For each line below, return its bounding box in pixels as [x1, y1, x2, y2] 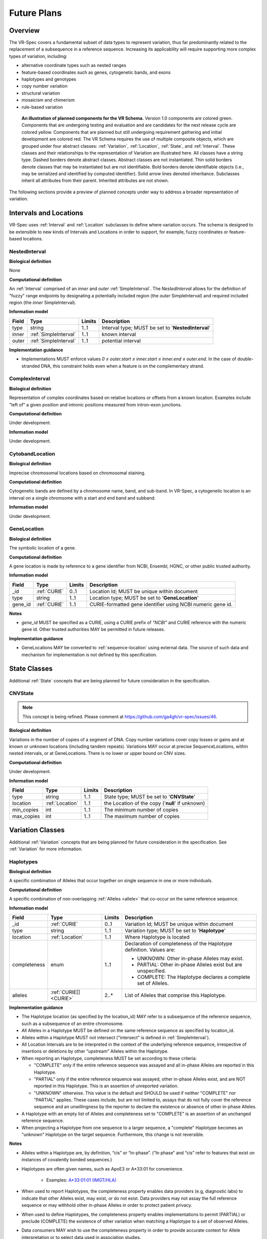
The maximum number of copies [104, 813, 180, 820]
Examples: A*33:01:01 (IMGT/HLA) [46, 1177, 117, 1183]
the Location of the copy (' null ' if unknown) [104, 800, 205, 806]
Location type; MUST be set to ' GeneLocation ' [89, 594, 199, 601]
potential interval [101, 337, 141, 344]
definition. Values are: [125, 947, 176, 953]
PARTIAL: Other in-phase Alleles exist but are [137, 961, 242, 968]
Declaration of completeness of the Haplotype [125, 940, 232, 947]
